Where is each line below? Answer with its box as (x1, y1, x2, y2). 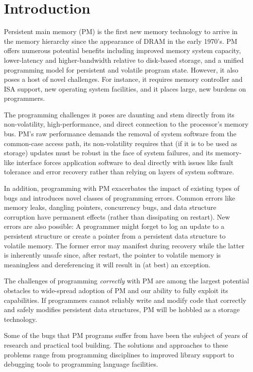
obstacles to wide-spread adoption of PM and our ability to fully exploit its (4, 285, 228, 295)
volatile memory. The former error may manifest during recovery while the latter (4, 240, 245, 250)
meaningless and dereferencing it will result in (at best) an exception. (4, 259, 211, 269)
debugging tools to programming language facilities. (4, 359, 158, 369)
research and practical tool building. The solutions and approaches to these (4, 339, 228, 350)
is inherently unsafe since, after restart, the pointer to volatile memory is (4, 250, 221, 260)
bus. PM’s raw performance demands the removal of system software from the (4, 129, 236, 139)
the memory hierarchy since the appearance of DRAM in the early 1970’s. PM (4, 36, 237, 46)
